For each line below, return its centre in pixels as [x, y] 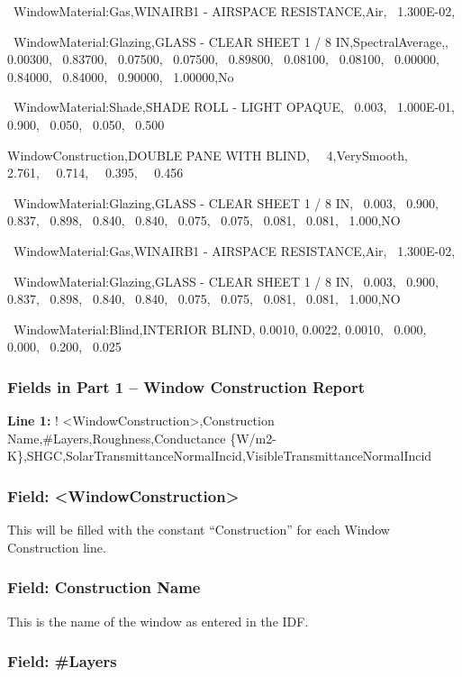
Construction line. [57, 547]
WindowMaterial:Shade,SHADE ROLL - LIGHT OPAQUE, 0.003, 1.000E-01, [234, 107]
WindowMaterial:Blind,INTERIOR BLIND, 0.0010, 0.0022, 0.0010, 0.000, [220, 329]
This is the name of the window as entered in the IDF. [158, 621]
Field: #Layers [62, 661]
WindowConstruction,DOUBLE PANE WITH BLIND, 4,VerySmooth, [208, 155]
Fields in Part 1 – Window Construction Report [186, 386]
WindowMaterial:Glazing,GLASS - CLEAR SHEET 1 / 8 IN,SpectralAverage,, [231, 41]
